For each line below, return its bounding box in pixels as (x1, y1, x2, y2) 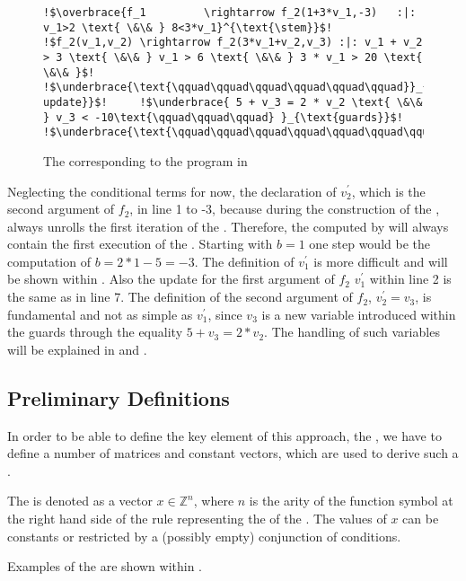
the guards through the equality (7, 322, 183, 341)
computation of (7, 251, 91, 270)
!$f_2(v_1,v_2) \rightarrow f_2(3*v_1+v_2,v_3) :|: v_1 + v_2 (43, 36, 423, 49)
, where (193, 491, 234, 510)
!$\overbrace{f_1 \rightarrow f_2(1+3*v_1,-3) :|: (43, 6, 417, 19)
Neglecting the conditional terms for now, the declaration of (7, 181, 337, 200)
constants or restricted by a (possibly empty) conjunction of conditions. (7, 526, 401, 545)
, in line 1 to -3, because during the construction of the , (129, 199, 440, 218)
